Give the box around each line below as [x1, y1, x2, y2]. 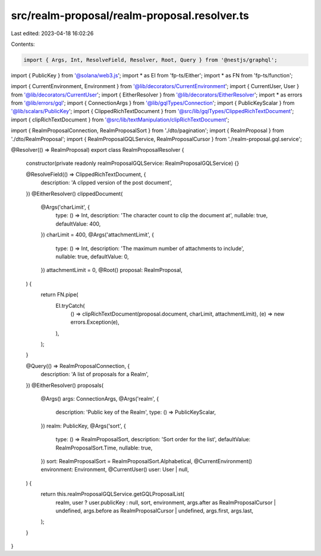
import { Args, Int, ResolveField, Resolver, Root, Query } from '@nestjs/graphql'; [23, 57, 278, 63]
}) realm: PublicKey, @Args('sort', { [40, 422, 126, 429]
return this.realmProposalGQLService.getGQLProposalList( [40, 491, 185, 498]
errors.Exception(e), [70, 318, 119, 326]
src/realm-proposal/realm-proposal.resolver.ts [11, 9, 249, 22]
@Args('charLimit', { [40, 203, 90, 211]
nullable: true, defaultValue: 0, [55, 253, 129, 260]
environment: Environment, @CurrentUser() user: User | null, [40, 466, 190, 473]
